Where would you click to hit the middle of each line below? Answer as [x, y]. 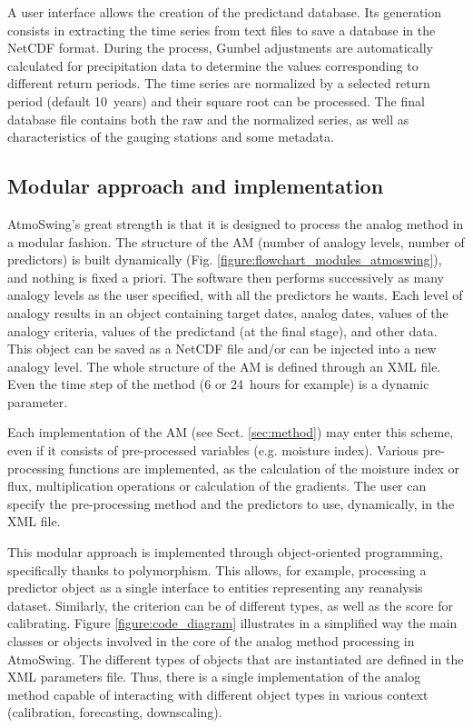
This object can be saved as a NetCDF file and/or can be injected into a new [222, 349]
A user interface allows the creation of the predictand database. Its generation [225, 12]
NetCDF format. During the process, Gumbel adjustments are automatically [220, 48]
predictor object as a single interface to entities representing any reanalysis [215, 588]
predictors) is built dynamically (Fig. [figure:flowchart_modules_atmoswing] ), [225, 259]
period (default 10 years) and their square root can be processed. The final [216, 100]
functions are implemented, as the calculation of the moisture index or [264, 468]
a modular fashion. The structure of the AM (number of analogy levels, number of [236, 241]
